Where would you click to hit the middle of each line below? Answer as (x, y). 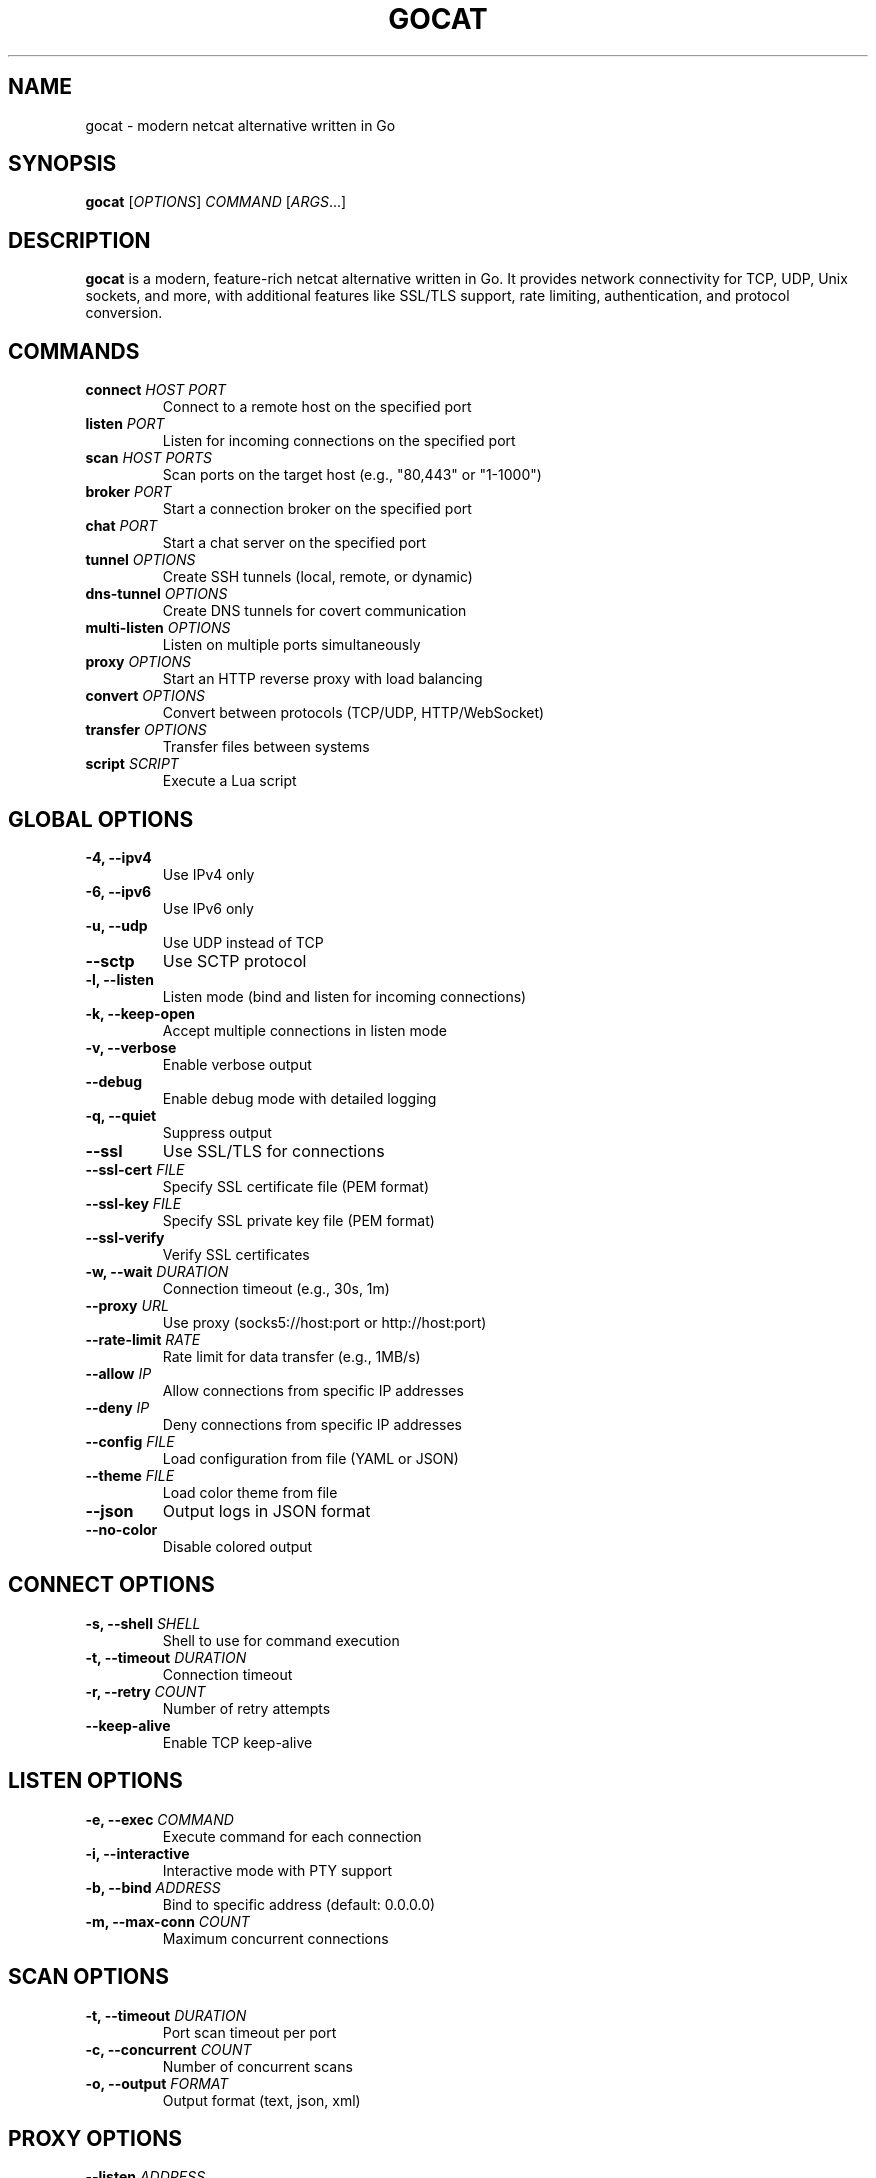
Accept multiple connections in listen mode (304, 1030)
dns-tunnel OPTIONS (156, 594)
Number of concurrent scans (257, 2066)
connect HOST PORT (156, 390)
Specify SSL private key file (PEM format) (298, 1220)
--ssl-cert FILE (135, 1169)
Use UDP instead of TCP (243, 942)
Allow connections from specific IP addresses (313, 1390)
